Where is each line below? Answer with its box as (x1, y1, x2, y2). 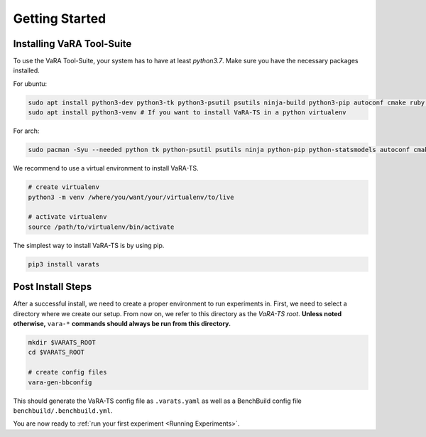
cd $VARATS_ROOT (28, 348, 85, 357)
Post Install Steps (13, 281, 92, 293)
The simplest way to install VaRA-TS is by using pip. (13, 241, 165, 249)
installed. (13, 66, 40, 75)
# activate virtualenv (28, 213, 107, 221)
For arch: (13, 126, 40, 135)
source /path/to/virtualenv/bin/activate (28, 222, 175, 231)
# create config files (28, 368, 107, 377)
